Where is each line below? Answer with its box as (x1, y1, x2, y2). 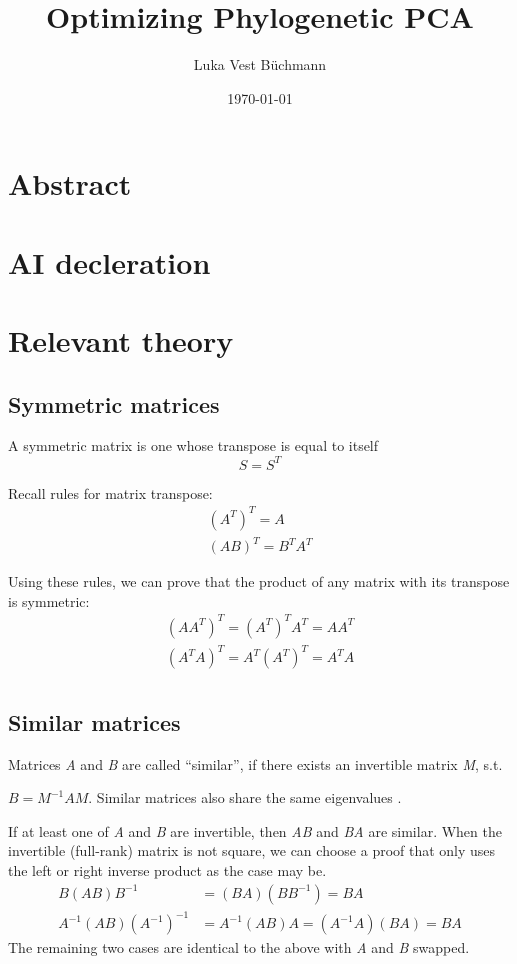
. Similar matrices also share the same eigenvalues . (88, 787, 402, 808)
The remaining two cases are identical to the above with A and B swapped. (8, 937, 470, 958)
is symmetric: (8, 590, 90, 611)
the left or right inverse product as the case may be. (8, 860, 327, 881)
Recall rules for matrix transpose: (8, 482, 213, 503)
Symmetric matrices (8, 388, 220, 419)
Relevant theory (8, 320, 234, 361)
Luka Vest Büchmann (193, 54, 327, 75)
